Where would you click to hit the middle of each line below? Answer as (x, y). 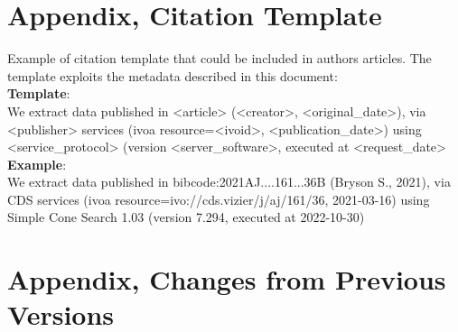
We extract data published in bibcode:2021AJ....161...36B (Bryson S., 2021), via (229, 182)
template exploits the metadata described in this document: (173, 75)
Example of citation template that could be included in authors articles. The (220, 58)
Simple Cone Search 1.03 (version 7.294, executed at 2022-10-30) (186, 217)
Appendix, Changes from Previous (227, 279)
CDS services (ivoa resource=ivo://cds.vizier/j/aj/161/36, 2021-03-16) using (219, 199)
